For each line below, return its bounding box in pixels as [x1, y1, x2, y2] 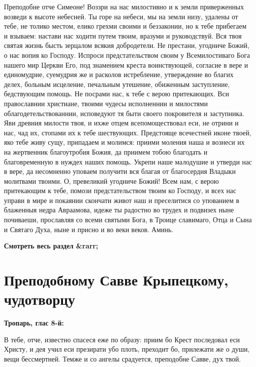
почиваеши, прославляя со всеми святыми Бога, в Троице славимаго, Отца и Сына [4, 214, 252, 225]
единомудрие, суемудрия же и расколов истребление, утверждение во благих [4, 69, 234, 80]
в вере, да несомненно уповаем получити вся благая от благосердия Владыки [4, 166, 236, 176]
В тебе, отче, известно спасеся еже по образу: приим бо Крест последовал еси [4, 334, 240, 344]
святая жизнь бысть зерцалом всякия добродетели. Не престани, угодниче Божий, [4, 40, 250, 50]
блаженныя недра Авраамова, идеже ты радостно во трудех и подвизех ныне [4, 204, 234, 215]
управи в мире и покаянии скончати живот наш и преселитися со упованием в [4, 195, 239, 205]
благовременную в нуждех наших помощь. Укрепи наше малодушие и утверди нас [4, 156, 252, 166]
